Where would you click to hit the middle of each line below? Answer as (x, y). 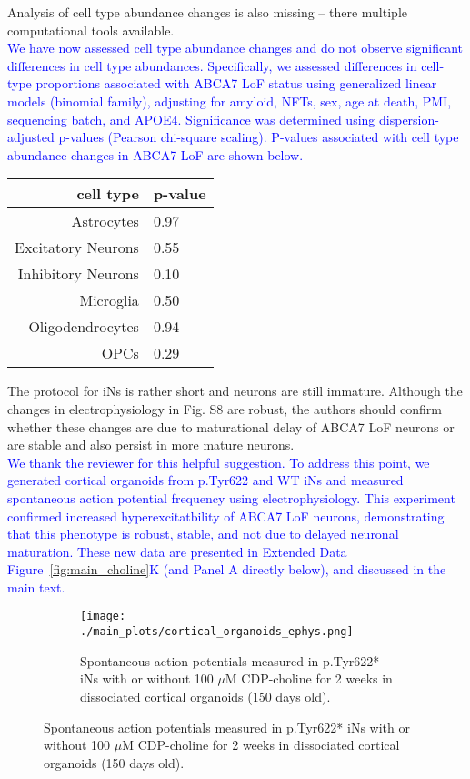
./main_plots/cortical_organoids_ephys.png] (217, 632)
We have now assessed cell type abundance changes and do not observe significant (235, 48)
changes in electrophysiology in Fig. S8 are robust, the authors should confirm (225, 408)
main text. (36, 587)
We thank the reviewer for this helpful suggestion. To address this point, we (219, 462)
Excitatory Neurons (77, 248)
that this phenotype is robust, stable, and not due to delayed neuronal (203, 534)
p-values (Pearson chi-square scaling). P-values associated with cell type (259, 137)
